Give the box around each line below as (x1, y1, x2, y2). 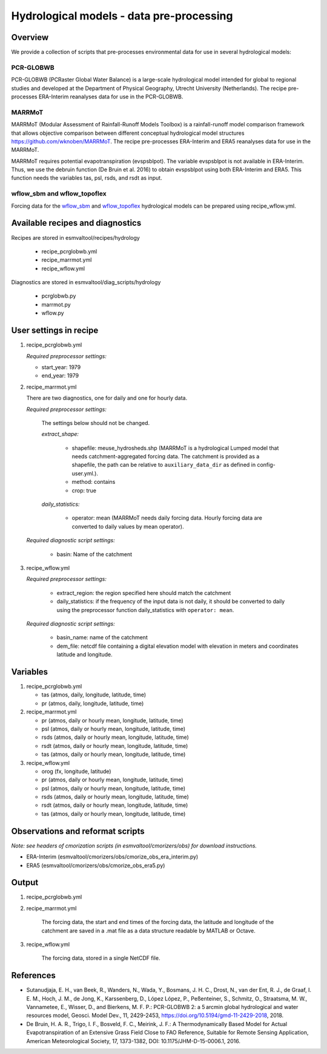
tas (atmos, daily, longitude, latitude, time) (41, 691, 147, 698)
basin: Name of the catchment (56, 550, 133, 558)
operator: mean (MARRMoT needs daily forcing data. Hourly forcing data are (71, 514, 263, 522)
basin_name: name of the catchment (56, 634, 148, 641)
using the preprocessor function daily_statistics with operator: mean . (56, 606, 234, 613)
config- (257, 461, 276, 469)
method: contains (71, 478, 116, 486)
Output (11, 877, 39, 888)
